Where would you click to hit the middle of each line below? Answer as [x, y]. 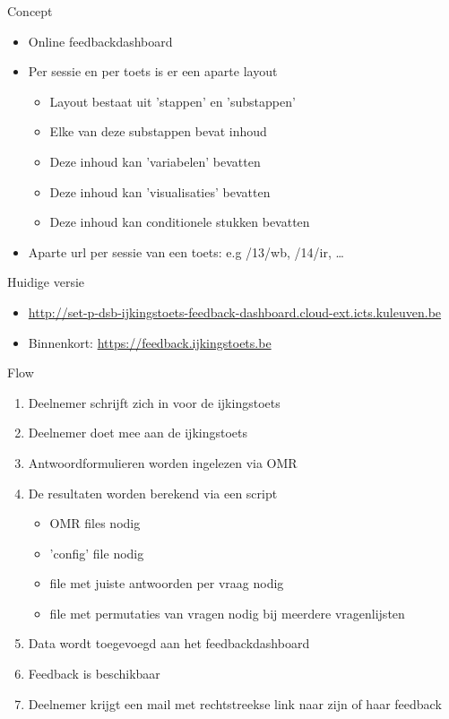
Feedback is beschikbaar [94, 674]
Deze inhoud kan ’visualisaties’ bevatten [160, 191]
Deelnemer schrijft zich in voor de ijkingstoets [154, 402]
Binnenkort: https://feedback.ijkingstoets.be [150, 342]
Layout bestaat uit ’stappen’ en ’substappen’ [173, 101]
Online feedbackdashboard [100, 41]
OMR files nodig [95, 523]
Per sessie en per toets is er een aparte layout [153, 71]
